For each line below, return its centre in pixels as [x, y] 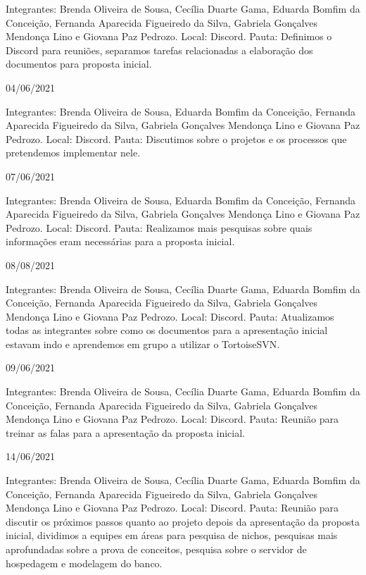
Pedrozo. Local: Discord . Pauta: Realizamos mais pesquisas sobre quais [159, 227]
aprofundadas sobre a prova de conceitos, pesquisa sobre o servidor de [156, 549]
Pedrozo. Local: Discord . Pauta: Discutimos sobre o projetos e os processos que [176, 138]
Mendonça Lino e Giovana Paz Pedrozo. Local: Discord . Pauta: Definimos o [169, 36]
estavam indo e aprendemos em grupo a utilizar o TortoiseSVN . [143, 344]
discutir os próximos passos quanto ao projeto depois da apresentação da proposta [183, 521]
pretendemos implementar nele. [73, 153]
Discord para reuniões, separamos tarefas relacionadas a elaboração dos [159, 50]
